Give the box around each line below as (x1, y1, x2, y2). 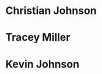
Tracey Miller (5, 31, 71, 44)
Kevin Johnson (5, 57, 80, 71)
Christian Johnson (5, 4, 97, 17)
